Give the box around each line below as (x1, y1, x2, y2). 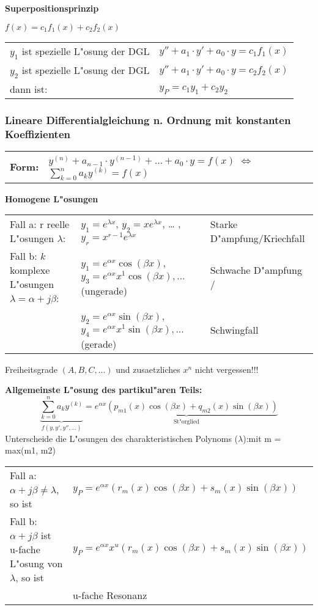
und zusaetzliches (116, 362, 180, 375)
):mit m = (243, 432, 281, 444)
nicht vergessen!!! (194, 362, 259, 375)
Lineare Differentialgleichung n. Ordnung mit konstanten (5, 112, 291, 127)
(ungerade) (81, 284, 127, 298)
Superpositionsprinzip (5, 2, 99, 14)
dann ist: (10, 81, 48, 96)
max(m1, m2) (5, 444, 56, 457)
